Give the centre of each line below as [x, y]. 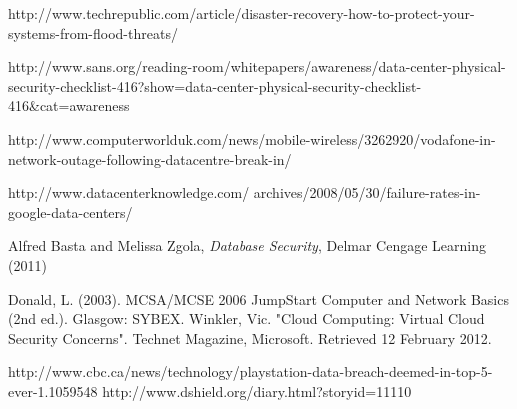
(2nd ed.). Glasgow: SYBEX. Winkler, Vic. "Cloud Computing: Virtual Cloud [246, 318]
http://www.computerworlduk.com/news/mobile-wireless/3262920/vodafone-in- [252, 138]
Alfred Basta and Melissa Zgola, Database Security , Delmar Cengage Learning [247, 245]
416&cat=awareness [69, 105]
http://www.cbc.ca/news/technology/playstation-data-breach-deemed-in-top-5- [250, 371]
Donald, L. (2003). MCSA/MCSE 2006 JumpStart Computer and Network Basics [258, 298]
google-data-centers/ [70, 211]
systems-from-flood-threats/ [93, 32]
